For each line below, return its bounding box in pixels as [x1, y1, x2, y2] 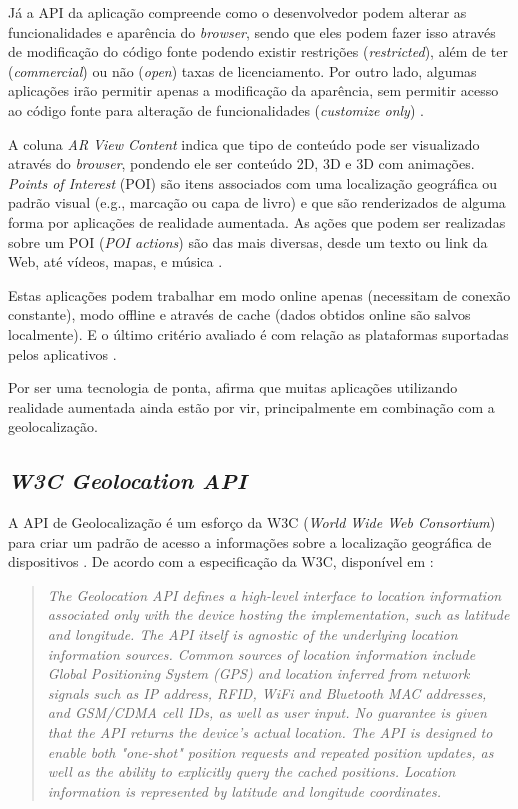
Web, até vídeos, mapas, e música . [8, 251, 223, 272]
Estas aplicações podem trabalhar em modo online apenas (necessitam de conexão [8, 284, 511, 305]
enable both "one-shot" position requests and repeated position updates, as [47, 741, 494, 762]
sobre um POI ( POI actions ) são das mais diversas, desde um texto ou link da [8, 231, 488, 252]
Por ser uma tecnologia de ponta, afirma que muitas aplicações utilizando [8, 377, 458, 398]
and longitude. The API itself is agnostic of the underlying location [47, 624, 458, 645]
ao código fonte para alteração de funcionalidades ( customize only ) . [8, 99, 424, 120]
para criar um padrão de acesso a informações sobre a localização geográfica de [8, 531, 492, 552]
